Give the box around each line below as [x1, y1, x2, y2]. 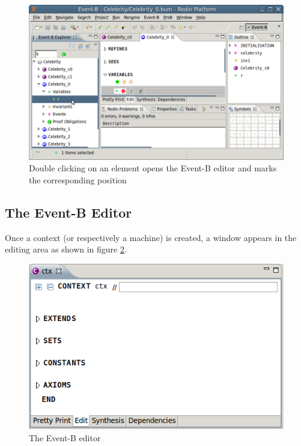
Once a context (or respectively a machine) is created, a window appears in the [5, 231, 297, 243]
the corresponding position [29, 173, 127, 186]
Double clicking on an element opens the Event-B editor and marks [29, 162, 277, 174]
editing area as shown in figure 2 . [5, 243, 127, 255]
